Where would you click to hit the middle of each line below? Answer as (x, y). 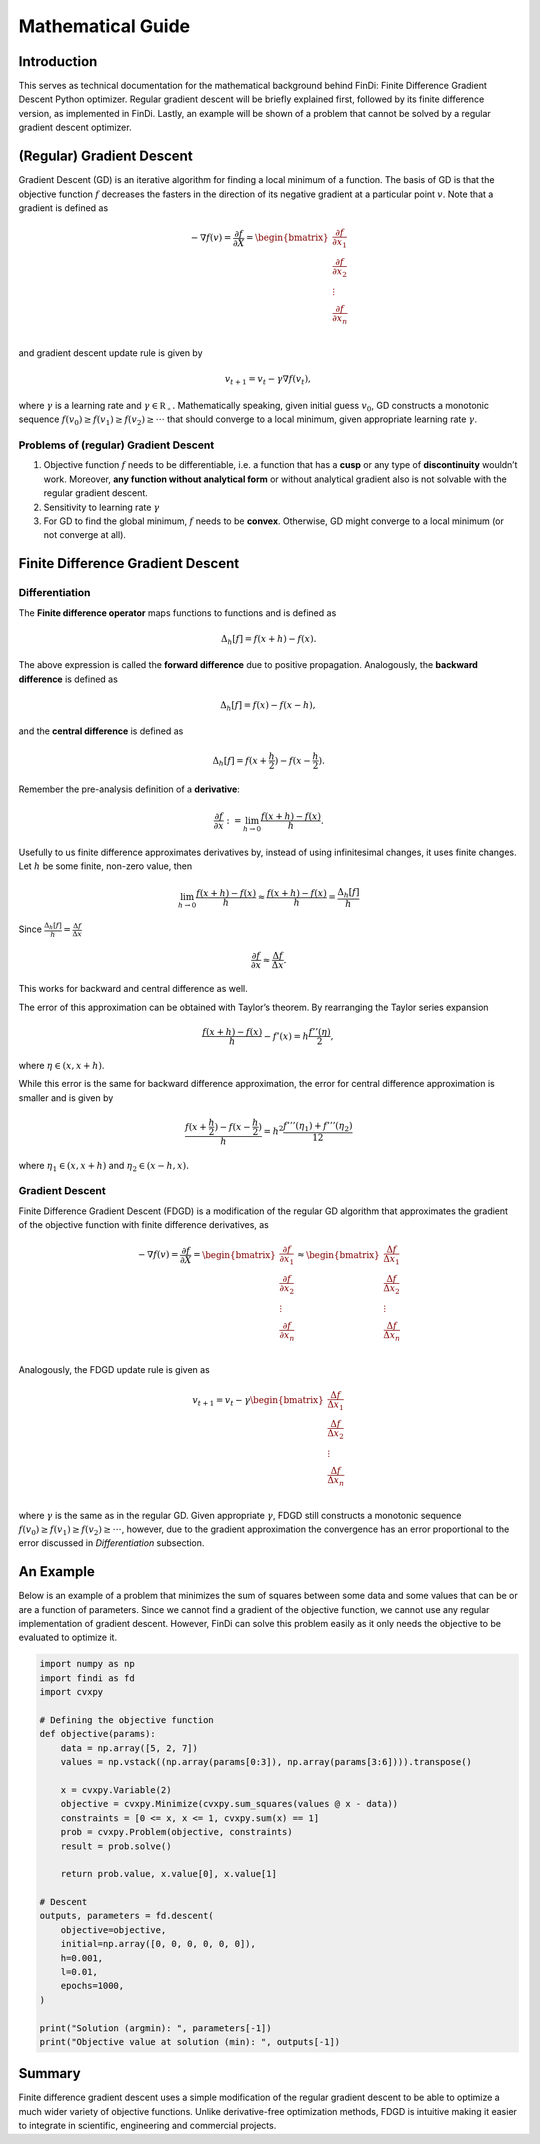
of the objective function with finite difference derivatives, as (144, 1225)
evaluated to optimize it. (68, 1637)
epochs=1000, (92, 1986)
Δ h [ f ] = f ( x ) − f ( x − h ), (268, 706)
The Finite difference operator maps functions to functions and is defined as (177, 612)
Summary (49, 2073)
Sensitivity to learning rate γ (101, 507)
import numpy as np (87, 1664)
